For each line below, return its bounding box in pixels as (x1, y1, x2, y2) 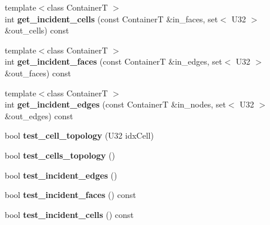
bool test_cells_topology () (5, 149, 115, 161)
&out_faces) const (5, 66, 71, 79)
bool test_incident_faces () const (5, 189, 136, 201)
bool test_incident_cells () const (5, 208, 134, 220)
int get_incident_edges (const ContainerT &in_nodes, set (5, 98, 226, 110)
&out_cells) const (5, 24, 69, 36)
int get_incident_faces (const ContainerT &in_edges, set (5, 55, 222, 68)
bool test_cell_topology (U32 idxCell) (5, 129, 154, 142)
